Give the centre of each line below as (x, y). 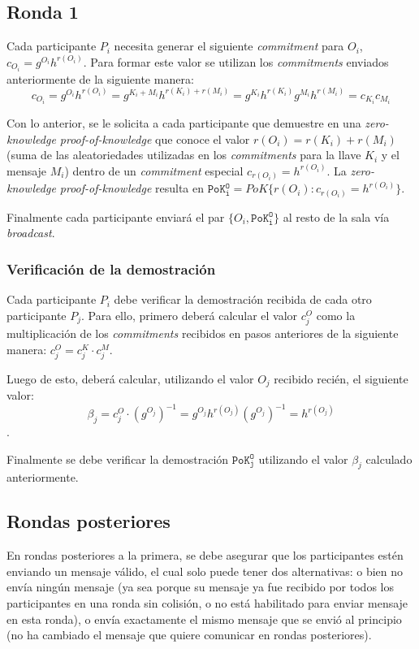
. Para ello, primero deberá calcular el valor (190, 315)
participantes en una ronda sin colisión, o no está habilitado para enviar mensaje (207, 603)
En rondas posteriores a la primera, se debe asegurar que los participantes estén (205, 555)
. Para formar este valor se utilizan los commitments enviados (236, 61)
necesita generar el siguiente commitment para (229, 46)
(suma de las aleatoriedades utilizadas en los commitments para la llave (184, 155)
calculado (389, 459)
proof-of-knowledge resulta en (132, 188)
